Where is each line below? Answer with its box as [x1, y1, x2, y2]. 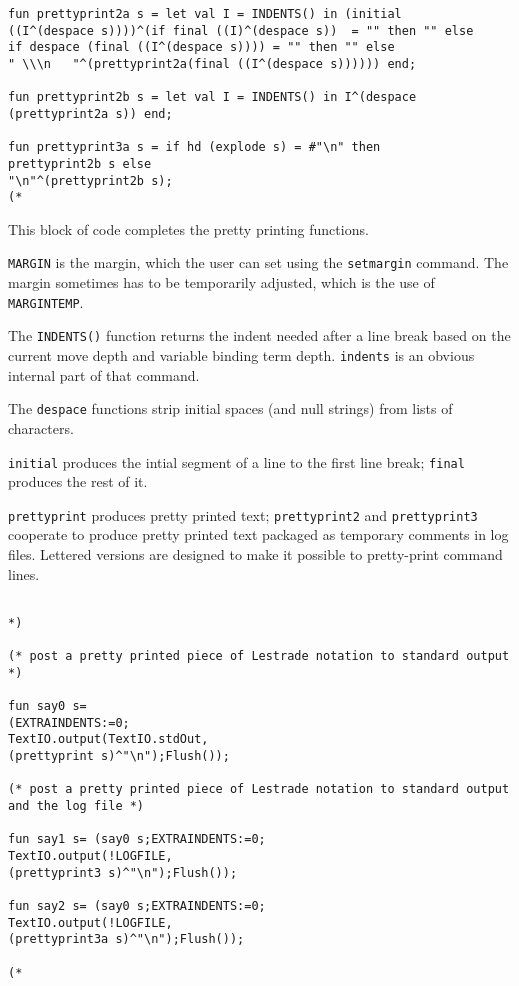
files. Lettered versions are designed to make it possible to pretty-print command [8, 544, 503, 565]
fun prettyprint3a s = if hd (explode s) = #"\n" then [8, 140, 381, 155]
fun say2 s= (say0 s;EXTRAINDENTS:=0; [8, 899, 266, 914]
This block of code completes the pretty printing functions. [8, 218, 369, 239]
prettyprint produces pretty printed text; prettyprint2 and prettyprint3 [8, 504, 478, 525]
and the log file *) [8, 799, 145, 814]
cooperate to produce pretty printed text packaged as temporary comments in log [8, 524, 509, 545]
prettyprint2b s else [8, 156, 152, 171]
